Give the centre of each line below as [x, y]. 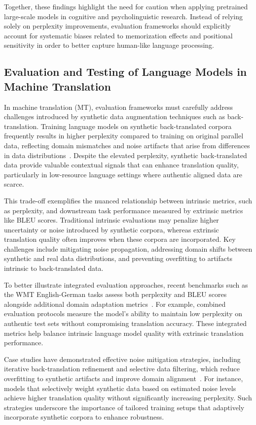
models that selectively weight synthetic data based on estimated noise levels [120, 388]
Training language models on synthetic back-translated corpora [136, 126]
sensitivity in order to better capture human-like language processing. [109, 45]
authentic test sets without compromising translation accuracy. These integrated [126, 323]
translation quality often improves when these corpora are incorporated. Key [120, 239]
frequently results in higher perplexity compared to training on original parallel [124, 136]
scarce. [14, 184]
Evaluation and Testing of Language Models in [126, 72]
